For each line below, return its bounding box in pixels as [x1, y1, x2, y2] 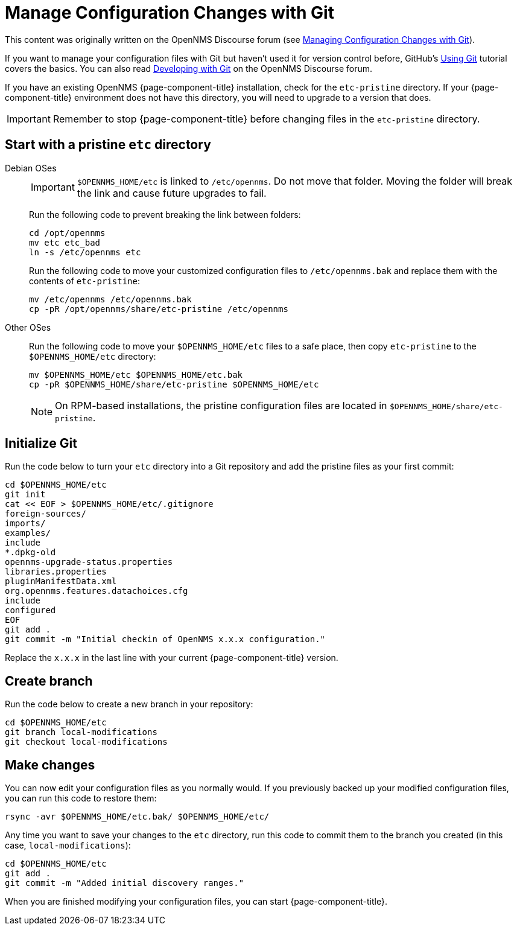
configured [5, 605, 56, 616]
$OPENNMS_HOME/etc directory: [29, 351, 156, 361]
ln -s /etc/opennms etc [29, 247, 141, 257]
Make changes [5, 757, 95, 772]
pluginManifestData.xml [5, 576, 117, 587]
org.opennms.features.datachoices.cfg [5, 586, 188, 596]
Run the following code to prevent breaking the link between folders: [29, 209, 301, 220]
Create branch [5, 673, 93, 689]
